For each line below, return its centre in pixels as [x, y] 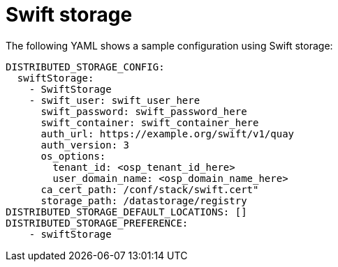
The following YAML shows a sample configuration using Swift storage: [169, 45]
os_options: [73, 156]
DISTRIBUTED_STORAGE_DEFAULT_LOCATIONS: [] [126, 212]
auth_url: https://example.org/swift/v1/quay [168, 133]
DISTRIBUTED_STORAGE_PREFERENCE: [97, 223]
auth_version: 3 [85, 145]
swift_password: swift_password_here [144, 111]
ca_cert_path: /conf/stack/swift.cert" [150, 189]
